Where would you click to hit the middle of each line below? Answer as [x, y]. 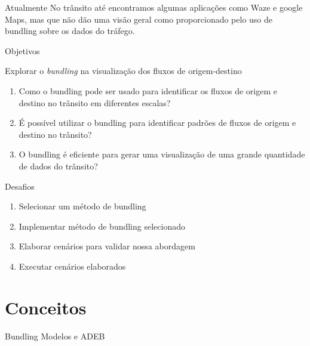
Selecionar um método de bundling [82, 206]
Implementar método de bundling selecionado [102, 226]
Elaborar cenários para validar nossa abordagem [107, 246]
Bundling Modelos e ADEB [55, 336]
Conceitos [46, 307]
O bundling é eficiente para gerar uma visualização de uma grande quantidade [162, 154]
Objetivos [22, 50]
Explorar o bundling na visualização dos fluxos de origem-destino [123, 71]
